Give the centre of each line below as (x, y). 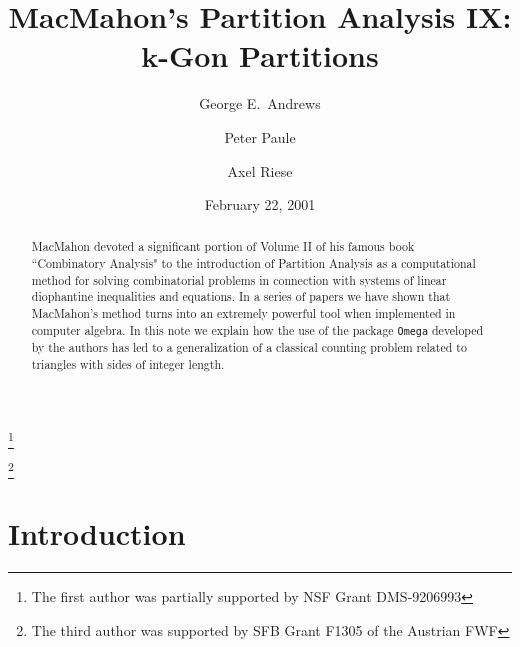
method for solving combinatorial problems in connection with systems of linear (239, 279)
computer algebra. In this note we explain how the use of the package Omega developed (257, 329)
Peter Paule (260, 136)
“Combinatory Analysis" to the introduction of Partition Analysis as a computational (253, 263)
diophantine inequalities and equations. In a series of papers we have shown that (241, 296)
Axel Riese (260, 170)
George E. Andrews (260, 103)
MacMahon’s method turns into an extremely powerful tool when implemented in (243, 313)
